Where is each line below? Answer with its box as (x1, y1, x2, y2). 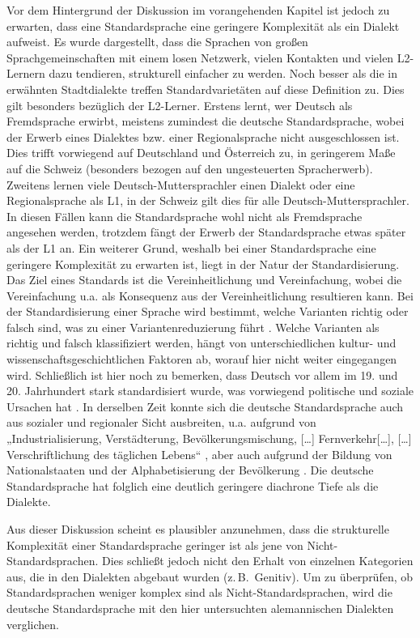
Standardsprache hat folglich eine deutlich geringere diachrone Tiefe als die (6, 477, 379, 494)
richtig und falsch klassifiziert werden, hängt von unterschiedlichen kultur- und (6, 334, 397, 351)
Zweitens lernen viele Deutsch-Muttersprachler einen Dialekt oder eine (6, 176, 355, 193)
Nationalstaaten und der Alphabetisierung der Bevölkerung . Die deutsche (6, 461, 374, 478)
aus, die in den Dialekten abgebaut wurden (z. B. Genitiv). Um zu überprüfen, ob (6, 568, 414, 585)
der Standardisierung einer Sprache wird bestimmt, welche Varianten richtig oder (6, 303, 409, 320)
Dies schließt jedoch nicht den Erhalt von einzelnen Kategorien (102, 552, 414, 569)
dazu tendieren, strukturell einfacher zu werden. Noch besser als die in (49, 65, 398, 82)
